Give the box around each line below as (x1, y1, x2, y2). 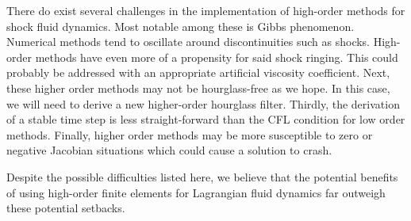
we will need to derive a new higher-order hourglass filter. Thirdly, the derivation (6, 95, 400, 112)
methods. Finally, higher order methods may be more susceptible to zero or (6, 126, 373, 143)
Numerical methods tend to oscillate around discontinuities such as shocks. (6, 33, 371, 50)
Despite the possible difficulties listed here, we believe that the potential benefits (6, 168, 398, 185)
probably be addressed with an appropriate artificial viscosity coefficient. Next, (6, 64, 390, 81)
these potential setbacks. (6, 200, 125, 216)
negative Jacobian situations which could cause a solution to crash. (6, 142, 332, 158)
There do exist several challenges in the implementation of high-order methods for (6, 2, 405, 18)
